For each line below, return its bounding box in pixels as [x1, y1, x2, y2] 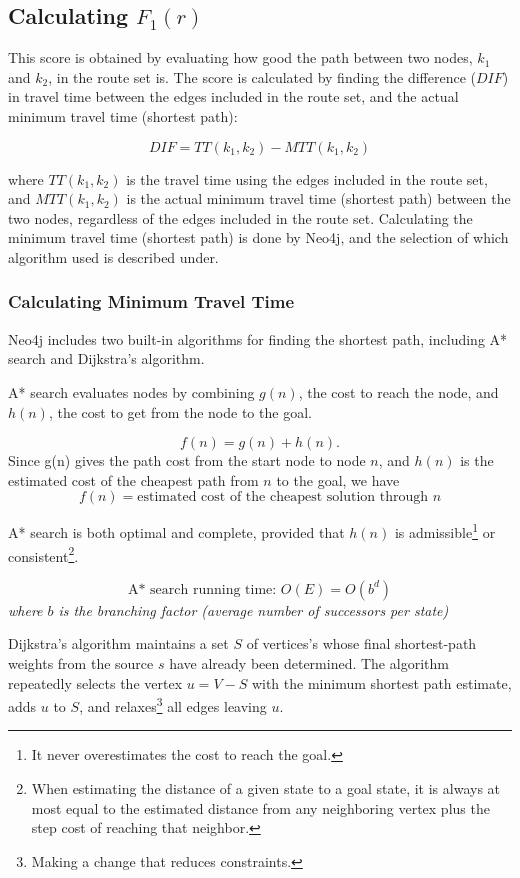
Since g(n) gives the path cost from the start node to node [8, 450, 366, 471]
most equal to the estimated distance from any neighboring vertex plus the [31, 797, 490, 818]
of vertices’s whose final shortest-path [246, 633, 477, 654]
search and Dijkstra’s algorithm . [8, 348, 205, 369]
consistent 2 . [8, 542, 79, 566]
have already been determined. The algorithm [169, 653, 449, 674]
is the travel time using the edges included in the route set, [126, 168, 488, 189]
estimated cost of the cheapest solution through [137, 490, 429, 505]
